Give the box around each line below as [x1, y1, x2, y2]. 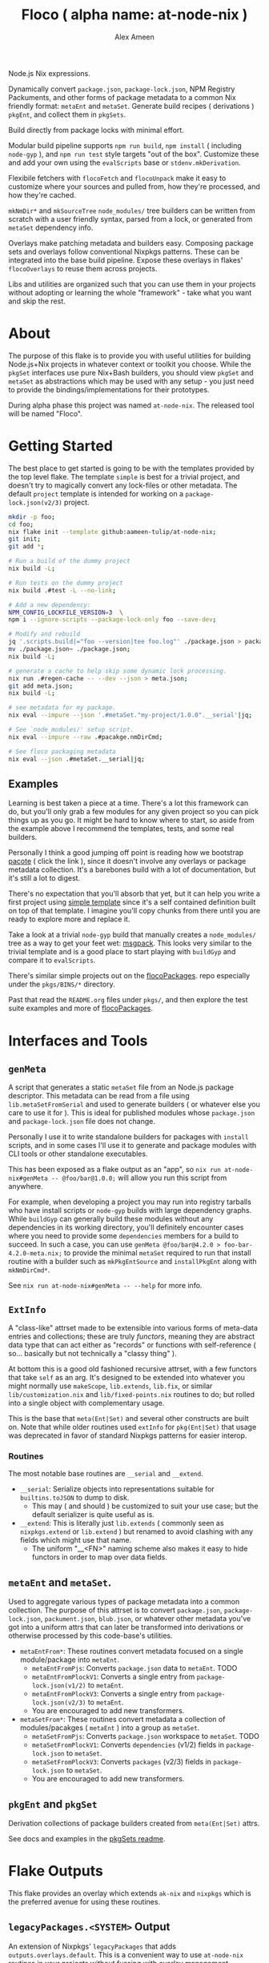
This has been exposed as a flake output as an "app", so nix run [8, 1165, 222, 1174]
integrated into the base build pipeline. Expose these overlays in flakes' [8, 255, 243, 265]
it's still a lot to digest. [8, 873, 81, 883]
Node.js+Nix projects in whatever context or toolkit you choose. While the [8, 359, 252, 369]
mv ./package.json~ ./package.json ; [8, 645, 130, 653]
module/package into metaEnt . [19, 1655, 120, 1664]
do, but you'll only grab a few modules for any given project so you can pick [8, 807, 259, 817]
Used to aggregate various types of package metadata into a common [8, 1597, 240, 1607]
